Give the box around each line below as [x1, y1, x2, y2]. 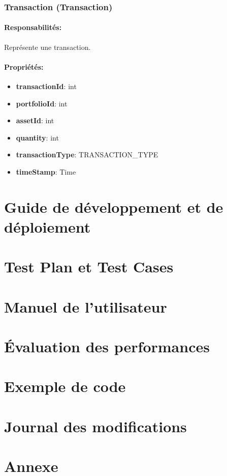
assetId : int [16, 115, 54, 126]
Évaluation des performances [4, 336, 210, 357]
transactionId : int [16, 81, 77, 92]
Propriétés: [4, 61, 44, 72]
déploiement [4, 216, 91, 237]
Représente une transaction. [4, 41, 91, 52]
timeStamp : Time [16, 166, 76, 177]
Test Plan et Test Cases [4, 256, 174, 277]
